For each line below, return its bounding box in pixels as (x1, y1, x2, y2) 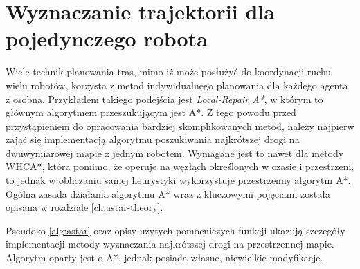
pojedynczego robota (6, 24, 208, 53)
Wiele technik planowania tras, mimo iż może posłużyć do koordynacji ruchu (6, 64, 332, 79)
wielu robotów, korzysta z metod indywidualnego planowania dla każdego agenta (6, 77, 348, 92)
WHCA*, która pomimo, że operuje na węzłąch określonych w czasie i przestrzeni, (6, 159, 354, 174)
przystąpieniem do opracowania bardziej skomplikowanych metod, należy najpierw (6, 118, 354, 133)
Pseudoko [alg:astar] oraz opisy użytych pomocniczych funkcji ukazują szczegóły (6, 223, 345, 237)
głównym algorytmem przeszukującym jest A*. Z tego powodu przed (6, 105, 296, 120)
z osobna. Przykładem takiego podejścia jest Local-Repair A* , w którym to (6, 91, 323, 106)
